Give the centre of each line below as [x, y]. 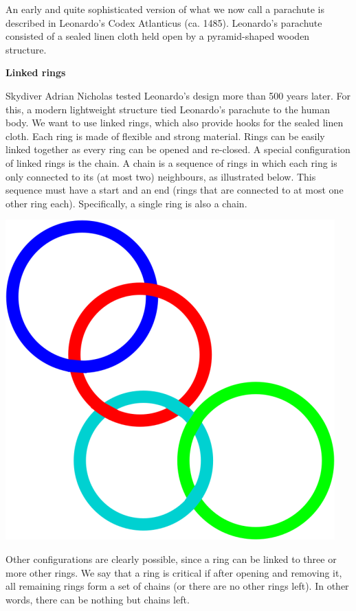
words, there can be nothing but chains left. [98, 599]
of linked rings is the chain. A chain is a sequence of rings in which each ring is [171, 162]
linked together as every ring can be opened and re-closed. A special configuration [178, 149]
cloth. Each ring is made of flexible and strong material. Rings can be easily [165, 136]
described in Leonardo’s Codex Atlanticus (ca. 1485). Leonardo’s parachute [164, 22]
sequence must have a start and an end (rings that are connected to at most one [175, 190]
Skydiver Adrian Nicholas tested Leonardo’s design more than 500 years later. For [178, 95]
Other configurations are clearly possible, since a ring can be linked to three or [171, 558]
